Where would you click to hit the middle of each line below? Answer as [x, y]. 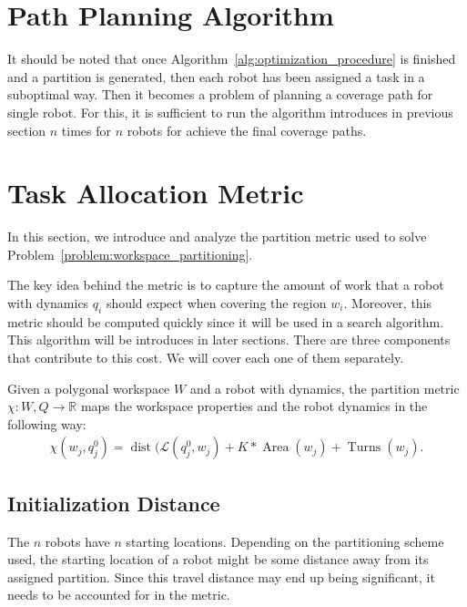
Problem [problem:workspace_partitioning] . [130, 254]
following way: [47, 423]
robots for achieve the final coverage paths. [247, 130]
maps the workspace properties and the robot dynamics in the [254, 406]
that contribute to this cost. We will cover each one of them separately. [206, 357]
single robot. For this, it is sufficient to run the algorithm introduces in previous [230, 112]
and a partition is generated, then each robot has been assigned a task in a [216, 76]
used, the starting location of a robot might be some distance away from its [218, 559]
